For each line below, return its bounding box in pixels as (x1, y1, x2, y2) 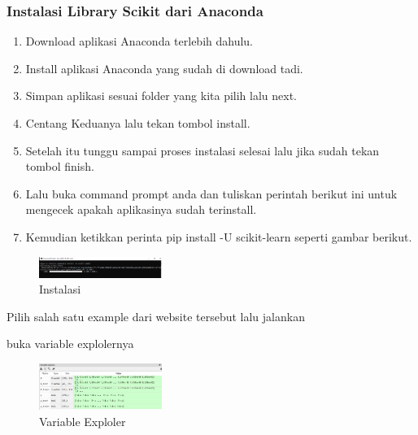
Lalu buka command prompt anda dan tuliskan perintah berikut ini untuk (25, 185, 398, 202)
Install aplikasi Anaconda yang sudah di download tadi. (25, 59, 303, 76)
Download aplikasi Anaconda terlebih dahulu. (25, 33, 253, 50)
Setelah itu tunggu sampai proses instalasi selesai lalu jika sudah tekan (25, 141, 380, 159)
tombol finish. (25, 158, 94, 175)
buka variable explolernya (7, 335, 134, 352)
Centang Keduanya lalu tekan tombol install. (25, 115, 250, 131)
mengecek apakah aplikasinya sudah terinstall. (25, 201, 257, 218)
